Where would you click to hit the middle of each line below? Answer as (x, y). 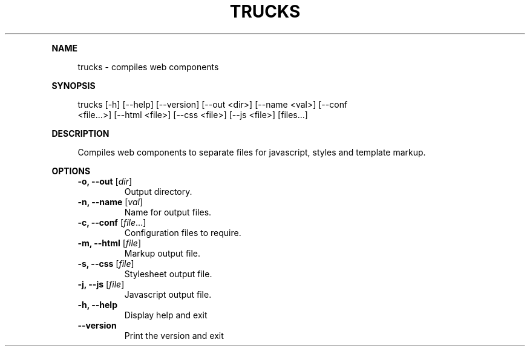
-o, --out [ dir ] (105, 181)
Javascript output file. (168, 294)
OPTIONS (71, 171)
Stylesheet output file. (168, 274)
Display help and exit (166, 315)
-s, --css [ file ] (106, 263)
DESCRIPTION (80, 133)
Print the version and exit (174, 335)
